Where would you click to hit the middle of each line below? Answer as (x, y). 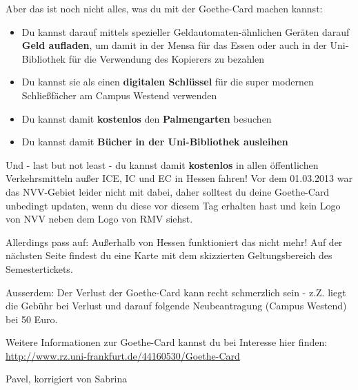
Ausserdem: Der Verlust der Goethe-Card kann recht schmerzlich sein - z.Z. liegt (176, 292)
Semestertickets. (39, 268)
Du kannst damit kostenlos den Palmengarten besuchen (147, 118)
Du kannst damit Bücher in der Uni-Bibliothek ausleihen (155, 142)
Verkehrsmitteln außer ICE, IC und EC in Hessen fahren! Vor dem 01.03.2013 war (179, 178)
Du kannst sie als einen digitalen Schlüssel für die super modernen (168, 82)
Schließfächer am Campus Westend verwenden (119, 95)
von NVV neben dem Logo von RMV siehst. (99, 219)
